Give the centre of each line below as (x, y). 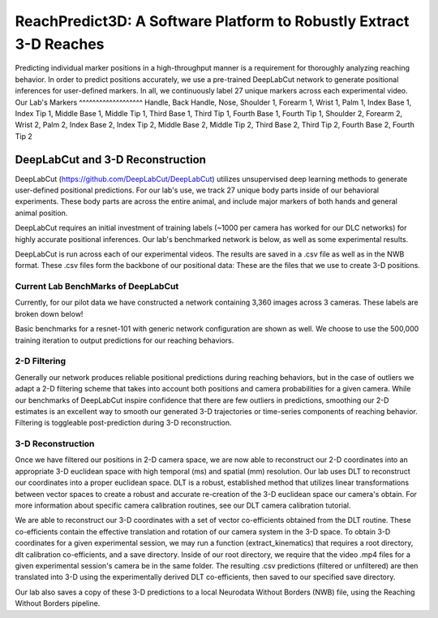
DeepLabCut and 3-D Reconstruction (111, 160)
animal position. (41, 213)
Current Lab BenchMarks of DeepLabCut (97, 287)
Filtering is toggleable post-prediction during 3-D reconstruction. (123, 423)
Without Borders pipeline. (58, 603)
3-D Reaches (60, 44)
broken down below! (49, 313)
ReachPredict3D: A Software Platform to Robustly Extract (212, 21)
